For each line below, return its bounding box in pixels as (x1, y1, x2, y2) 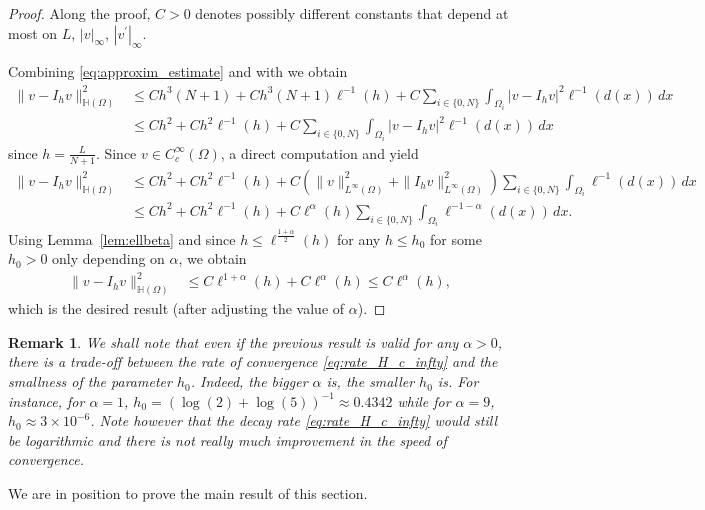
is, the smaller (326, 371, 415, 392)
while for (397, 390, 451, 411)
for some (430, 228, 482, 249)
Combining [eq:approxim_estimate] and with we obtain (8, 61, 348, 82)
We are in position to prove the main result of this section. (8, 483, 368, 504)
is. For (437, 371, 479, 392)
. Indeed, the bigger (190, 371, 308, 392)
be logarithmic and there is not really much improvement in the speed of (8, 429, 447, 450)
